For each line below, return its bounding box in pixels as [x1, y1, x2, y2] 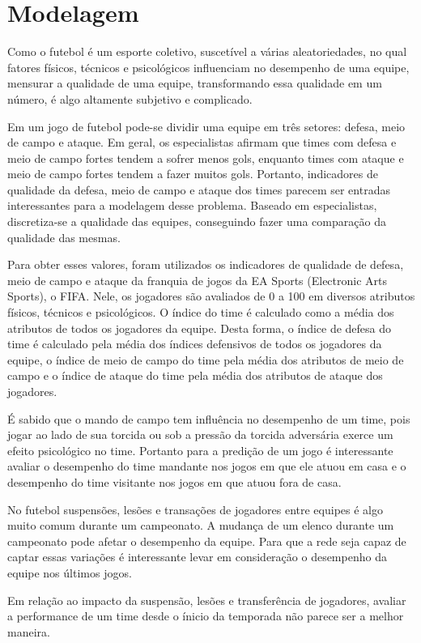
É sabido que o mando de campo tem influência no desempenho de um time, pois [7, 410, 410, 427]
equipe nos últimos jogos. [7, 564, 132, 581]
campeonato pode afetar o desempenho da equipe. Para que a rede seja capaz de [7, 532, 406, 549]
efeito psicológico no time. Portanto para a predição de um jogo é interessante [7, 441, 393, 458]
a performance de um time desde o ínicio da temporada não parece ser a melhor [7, 607, 404, 624]
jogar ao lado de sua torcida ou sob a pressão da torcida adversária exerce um [7, 426, 393, 443]
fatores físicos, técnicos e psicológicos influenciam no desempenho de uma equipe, [7, 58, 410, 75]
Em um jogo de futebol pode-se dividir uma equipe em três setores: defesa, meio [7, 117, 406, 134]
